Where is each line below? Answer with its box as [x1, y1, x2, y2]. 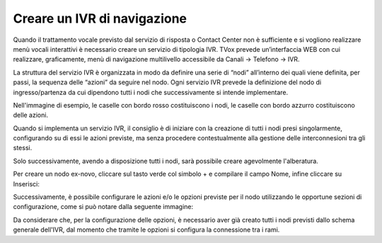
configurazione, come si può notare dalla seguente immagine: [13, 203, 194, 211]
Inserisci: [13, 179, 40, 188]
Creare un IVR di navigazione [13, 11, 187, 26]
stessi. [13, 144, 33, 152]
